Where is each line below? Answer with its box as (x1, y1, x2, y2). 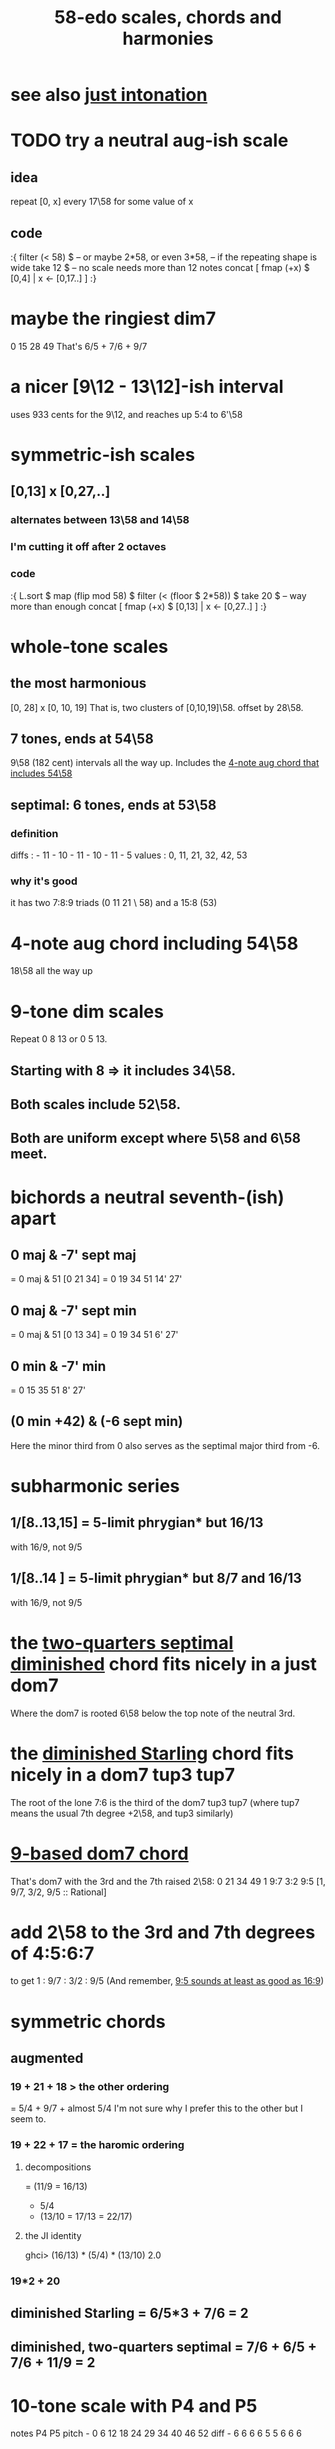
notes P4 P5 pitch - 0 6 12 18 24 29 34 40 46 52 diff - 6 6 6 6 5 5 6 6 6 (10, 2427, 302, 2440)
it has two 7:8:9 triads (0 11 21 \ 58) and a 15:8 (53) (10, 897, 218, 909)
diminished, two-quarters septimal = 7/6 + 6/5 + (10, 2339, 318, 2356)
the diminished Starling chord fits (10, 1742, 295, 1765)
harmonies (122, 27, 214, 50)
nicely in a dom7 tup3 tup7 (10, 1763, 236, 1786)
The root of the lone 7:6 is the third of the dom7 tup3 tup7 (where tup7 (10, 1796, 300, 1808)
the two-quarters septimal (10, 1631, 234, 1654)
